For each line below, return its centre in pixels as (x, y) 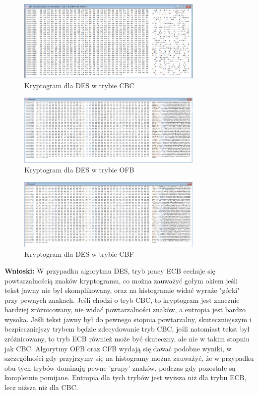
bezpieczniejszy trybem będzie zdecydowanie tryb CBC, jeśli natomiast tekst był (127, 329)
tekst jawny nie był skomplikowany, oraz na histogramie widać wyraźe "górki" (122, 290)
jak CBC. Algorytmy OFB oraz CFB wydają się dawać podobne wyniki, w (118, 348)
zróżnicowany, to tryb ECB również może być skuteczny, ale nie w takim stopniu (127, 339)
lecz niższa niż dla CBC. (41, 387)
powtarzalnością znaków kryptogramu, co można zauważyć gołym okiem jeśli (121, 280)
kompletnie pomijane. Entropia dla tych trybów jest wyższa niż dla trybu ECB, (126, 377)
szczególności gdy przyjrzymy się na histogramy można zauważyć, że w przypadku (129, 358)
